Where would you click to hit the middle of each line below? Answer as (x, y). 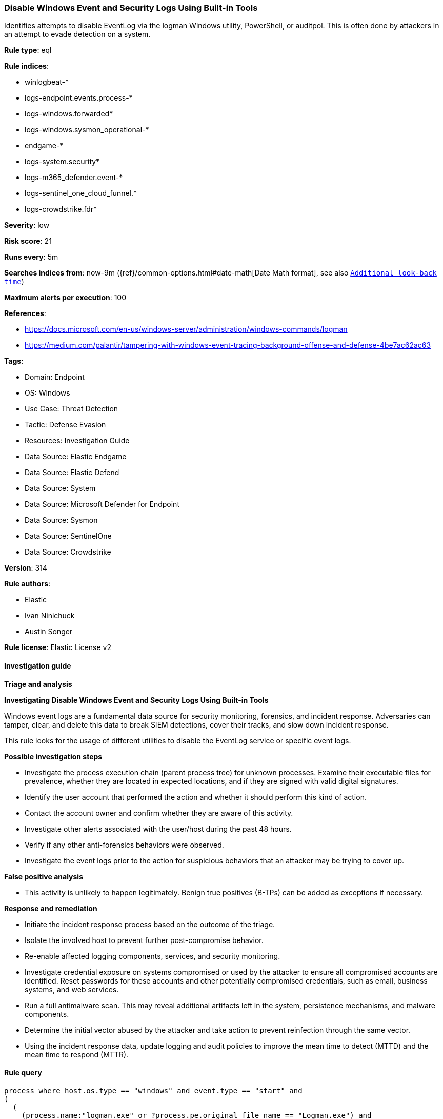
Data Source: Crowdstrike (68, 552)
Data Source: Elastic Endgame (76, 457)
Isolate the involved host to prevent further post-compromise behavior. (144, 940)
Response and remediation (51, 908)
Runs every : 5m (31, 257)
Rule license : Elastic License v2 (58, 647)
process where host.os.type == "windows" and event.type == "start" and (153, 1091)
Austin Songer (49, 632)
